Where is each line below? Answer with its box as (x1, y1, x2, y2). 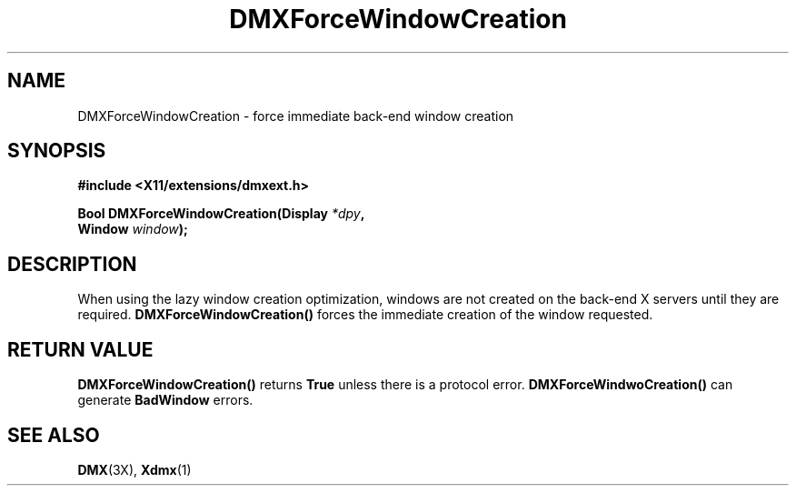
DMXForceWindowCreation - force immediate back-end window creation (77, 107, 514, 124)
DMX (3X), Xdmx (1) (77, 461, 192, 478)
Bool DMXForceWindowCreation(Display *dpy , (77, 206, 365, 222)
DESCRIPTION (7, 252, 137, 276)
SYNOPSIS (7, 139, 106, 163)
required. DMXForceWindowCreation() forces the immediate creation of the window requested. (77, 307, 653, 323)
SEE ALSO (7, 423, 100, 447)
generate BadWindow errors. (77, 392, 254, 408)
